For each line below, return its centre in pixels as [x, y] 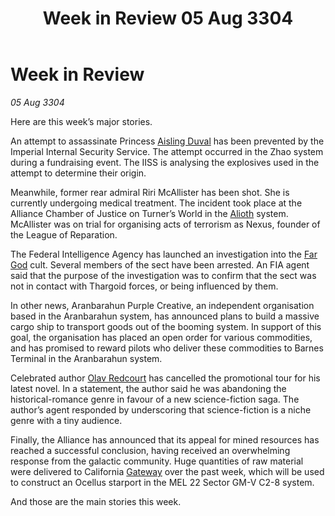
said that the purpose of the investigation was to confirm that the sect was [163, 275]
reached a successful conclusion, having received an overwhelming [150, 450]
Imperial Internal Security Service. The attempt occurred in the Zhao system [167, 151]
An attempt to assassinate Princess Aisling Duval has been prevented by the [167, 141]
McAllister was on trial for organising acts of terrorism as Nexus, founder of [165, 224]
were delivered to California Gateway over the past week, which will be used [167, 471]
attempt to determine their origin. [78, 173]
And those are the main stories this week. [96, 501]
